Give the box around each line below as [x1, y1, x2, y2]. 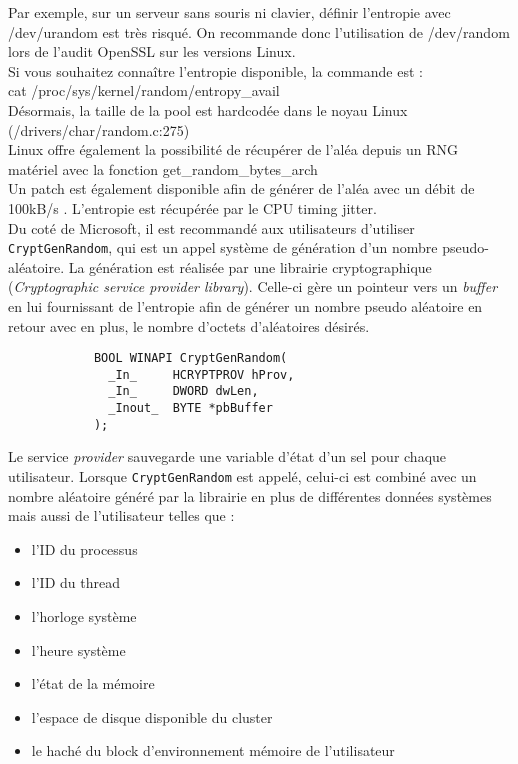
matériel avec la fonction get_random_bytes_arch [8, 158, 318, 179]
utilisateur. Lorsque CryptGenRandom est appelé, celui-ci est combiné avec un [8, 466, 477, 487]
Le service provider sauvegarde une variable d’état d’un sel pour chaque [8, 446, 447, 467]
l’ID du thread [31, 572, 120, 593]
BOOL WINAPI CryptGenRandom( [93, 351, 288, 366]
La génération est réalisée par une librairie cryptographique [68, 256, 432, 277]
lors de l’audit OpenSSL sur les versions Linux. [8, 41, 296, 62]
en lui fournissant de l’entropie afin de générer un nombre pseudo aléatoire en [8, 295, 483, 316]
